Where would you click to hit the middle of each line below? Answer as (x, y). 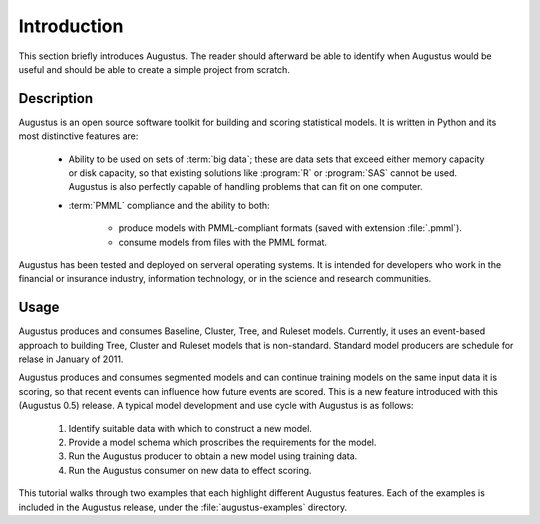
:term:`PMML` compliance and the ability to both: (169, 205)
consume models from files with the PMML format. (223, 242)
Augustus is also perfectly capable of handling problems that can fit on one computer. (245, 187)
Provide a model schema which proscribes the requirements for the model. (222, 442)
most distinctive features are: (78, 136)
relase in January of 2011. (71, 359)
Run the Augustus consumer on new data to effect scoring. (190, 470)
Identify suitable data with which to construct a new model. (190, 428)
